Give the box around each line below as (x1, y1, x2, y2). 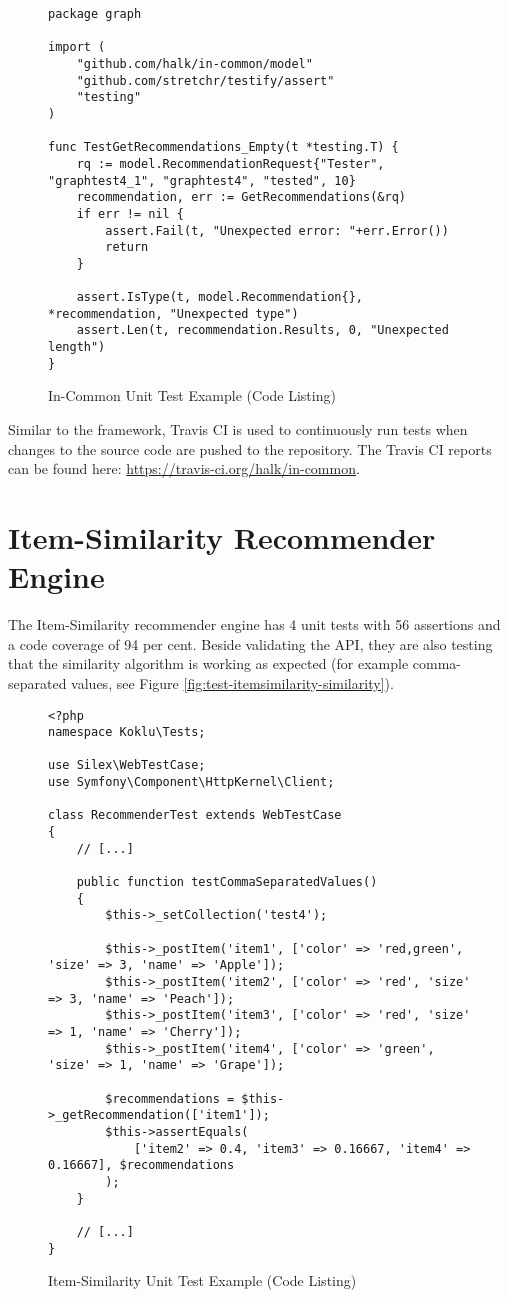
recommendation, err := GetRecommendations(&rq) (76, 190, 406, 205)
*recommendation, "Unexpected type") (48, 306, 299, 321)
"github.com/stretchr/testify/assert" (76, 73, 335, 88)
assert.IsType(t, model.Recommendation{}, (76, 290, 363, 305)
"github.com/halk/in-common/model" (76, 56, 313, 71)
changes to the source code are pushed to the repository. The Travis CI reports (8, 438, 492, 459)
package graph (48, 7, 142, 21)
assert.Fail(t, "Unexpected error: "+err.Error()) (105, 223, 449, 238)
